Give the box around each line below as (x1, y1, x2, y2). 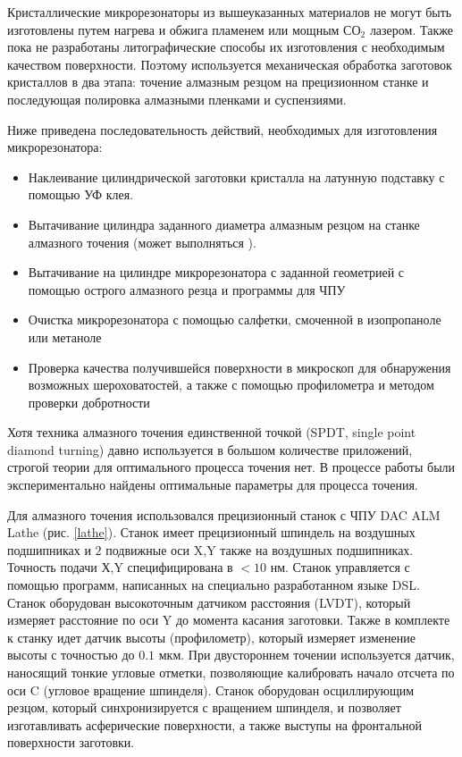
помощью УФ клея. (28, 185, 134, 204)
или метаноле (28, 327, 102, 346)
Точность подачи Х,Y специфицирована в (7, 558, 233, 576)
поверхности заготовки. (7, 733, 135, 752)
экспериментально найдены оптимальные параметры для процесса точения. (7, 475, 418, 494)
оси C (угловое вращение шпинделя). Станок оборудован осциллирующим (7, 680, 415, 699)
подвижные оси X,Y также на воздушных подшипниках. (105, 540, 414, 559)
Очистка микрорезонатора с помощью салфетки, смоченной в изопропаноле (28, 310, 441, 329)
